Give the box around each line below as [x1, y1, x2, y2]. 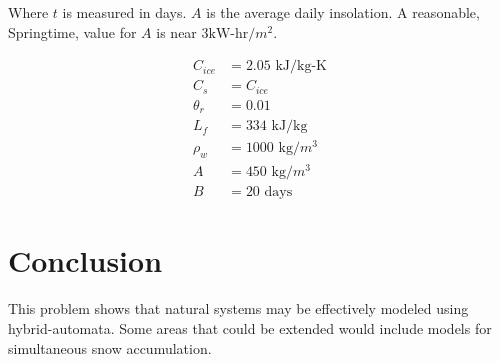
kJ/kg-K [275, 59, 327, 74]
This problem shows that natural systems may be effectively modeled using [8, 298, 469, 319]
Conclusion [8, 240, 163, 281]
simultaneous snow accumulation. [8, 337, 212, 358]
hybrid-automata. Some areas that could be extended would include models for [8, 317, 492, 338]
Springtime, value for [8, 21, 137, 42]
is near [156, 21, 197, 42]
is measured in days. [62, 2, 187, 22]
